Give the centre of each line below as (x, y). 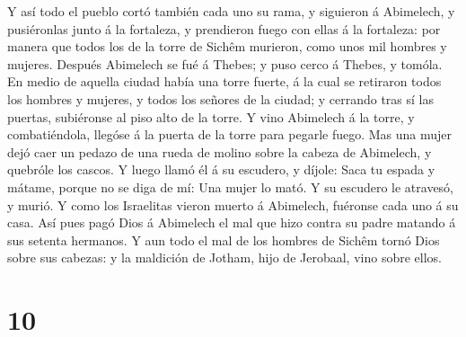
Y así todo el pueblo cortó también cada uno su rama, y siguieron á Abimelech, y (231, 11)
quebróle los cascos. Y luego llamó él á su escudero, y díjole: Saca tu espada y (221, 169)
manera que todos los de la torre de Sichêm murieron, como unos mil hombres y (227, 46)
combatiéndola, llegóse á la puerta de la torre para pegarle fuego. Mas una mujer (230, 134)
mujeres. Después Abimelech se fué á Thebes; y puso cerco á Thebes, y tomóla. (225, 63)
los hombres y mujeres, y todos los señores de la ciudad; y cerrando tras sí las (221, 98)
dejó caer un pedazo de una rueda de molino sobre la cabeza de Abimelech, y (220, 151)
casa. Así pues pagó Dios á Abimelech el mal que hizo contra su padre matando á (232, 222)
